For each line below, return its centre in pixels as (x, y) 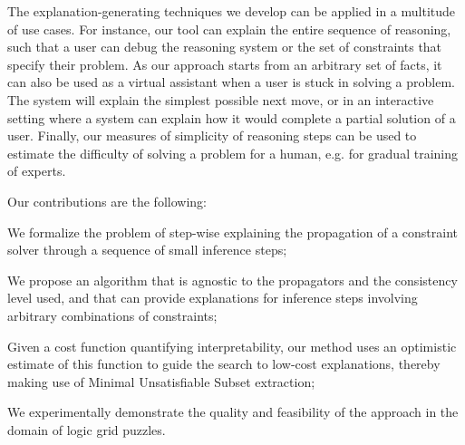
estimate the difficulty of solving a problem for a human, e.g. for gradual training (232, 153)
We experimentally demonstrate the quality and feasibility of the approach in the (233, 412)
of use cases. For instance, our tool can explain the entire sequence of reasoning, (229, 29)
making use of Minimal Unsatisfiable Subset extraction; (161, 381)
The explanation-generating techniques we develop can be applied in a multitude (232, 11)
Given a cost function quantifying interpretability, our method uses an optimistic (232, 346)
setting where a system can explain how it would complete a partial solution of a (232, 117)
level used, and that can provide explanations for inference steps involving (213, 298)
